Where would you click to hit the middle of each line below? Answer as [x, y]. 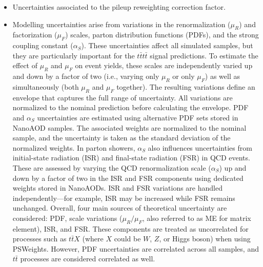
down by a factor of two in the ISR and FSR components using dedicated [128, 178]
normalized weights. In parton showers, [74, 147]
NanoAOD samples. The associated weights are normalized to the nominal [129, 127]
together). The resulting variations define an [186, 86]
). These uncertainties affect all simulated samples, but [167, 45]
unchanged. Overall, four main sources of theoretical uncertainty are [120, 208]
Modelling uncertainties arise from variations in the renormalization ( [122, 24]
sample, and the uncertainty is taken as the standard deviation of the [122, 138]
